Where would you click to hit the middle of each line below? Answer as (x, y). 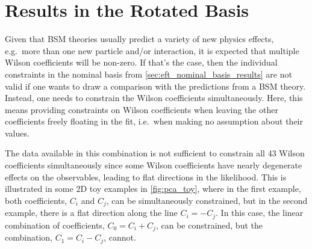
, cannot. (120, 237)
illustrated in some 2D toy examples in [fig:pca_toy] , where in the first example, (153, 189)
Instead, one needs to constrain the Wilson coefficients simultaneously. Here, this (154, 98)
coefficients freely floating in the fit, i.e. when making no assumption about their (154, 121)
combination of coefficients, (55, 225)
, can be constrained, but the (209, 225)
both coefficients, (36, 200)
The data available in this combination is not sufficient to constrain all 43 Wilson (155, 153)
